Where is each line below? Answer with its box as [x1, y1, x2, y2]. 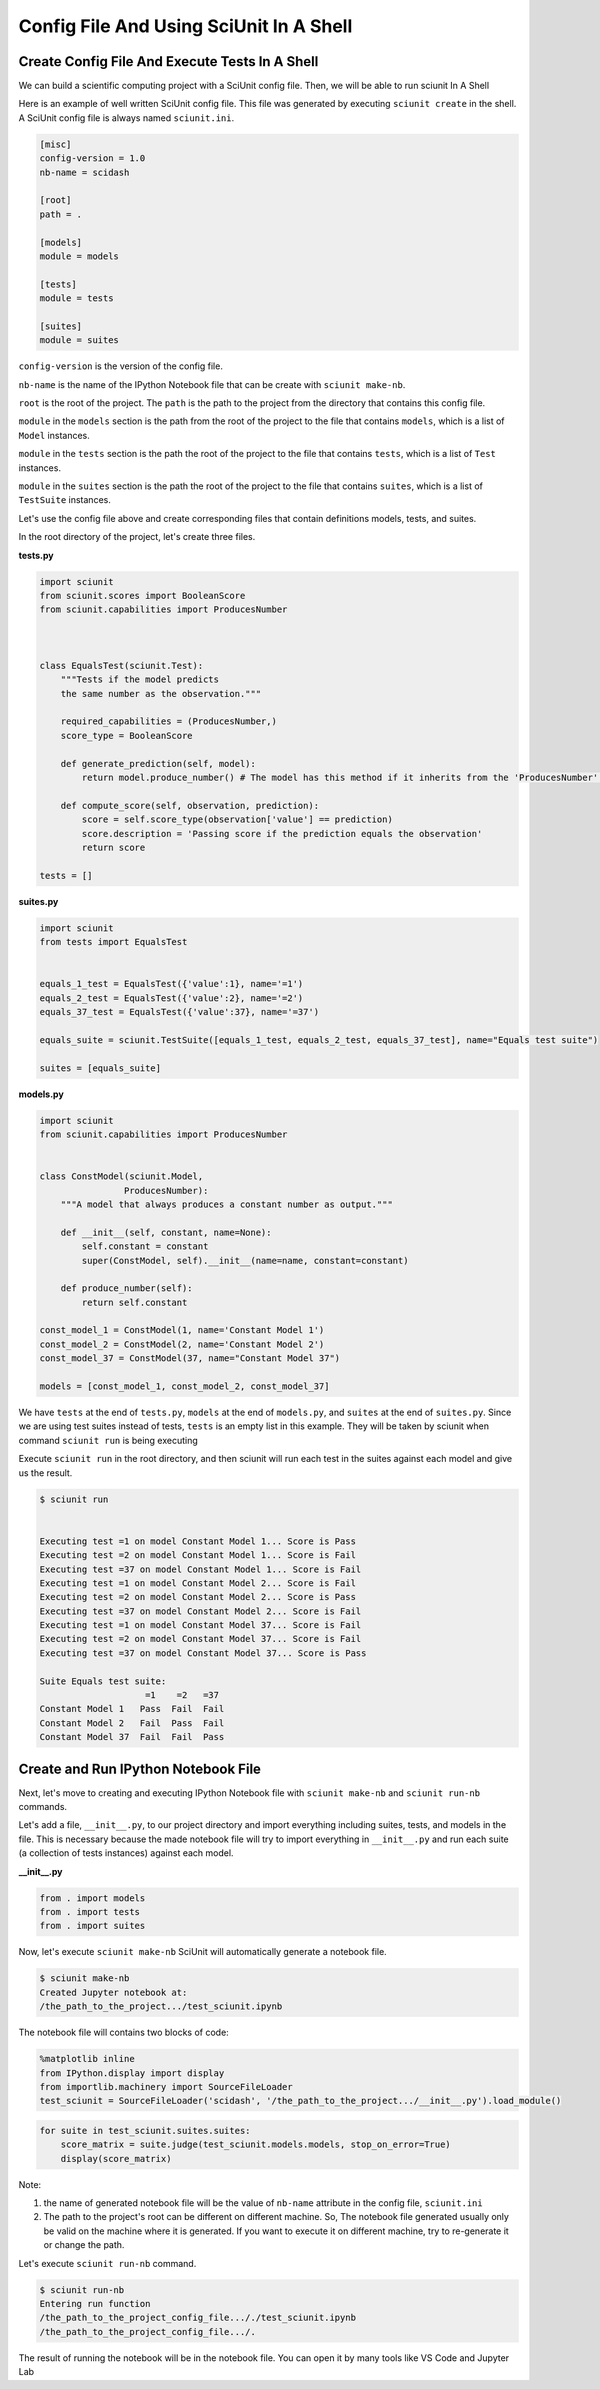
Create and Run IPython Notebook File [18, 1760, 262, 1777]
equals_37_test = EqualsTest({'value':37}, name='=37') [39, 1006, 320, 1018]
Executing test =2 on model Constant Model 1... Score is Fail [39, 1550, 357, 1561]
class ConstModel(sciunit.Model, [39, 1171, 204, 1182]
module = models [39, 250, 120, 262]
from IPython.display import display [39, 2067, 225, 2079]
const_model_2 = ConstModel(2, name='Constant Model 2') [39, 1338, 325, 1350]
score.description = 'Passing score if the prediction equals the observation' [81, 828, 483, 839]
